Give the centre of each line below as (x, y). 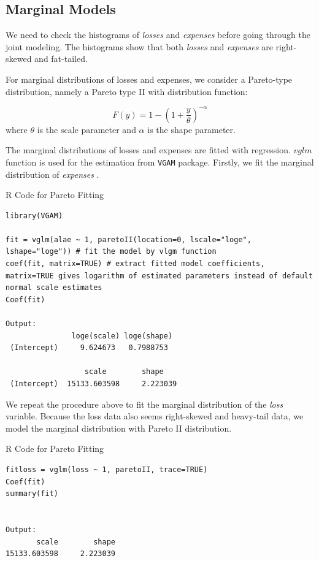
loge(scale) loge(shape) (122, 336)
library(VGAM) (34, 216)
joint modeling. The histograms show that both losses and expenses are (139, 46)
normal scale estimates (54, 288)
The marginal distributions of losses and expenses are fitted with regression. (148, 150)
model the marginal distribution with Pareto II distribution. (119, 428)
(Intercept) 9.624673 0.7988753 (89, 348)
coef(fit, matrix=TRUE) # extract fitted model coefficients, (135, 264)
